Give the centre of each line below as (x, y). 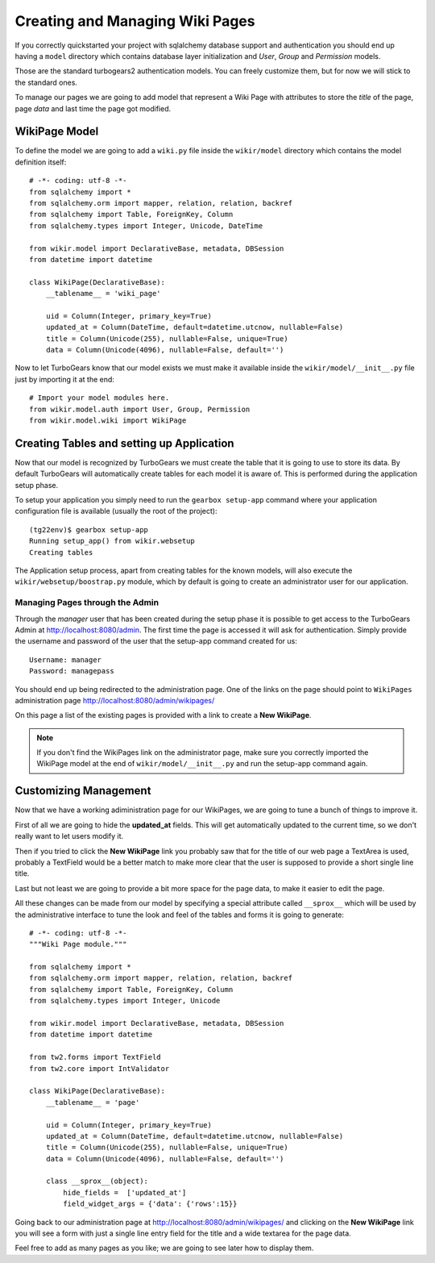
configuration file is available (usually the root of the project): (116, 511)
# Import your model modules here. (99, 398)
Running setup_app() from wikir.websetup (112, 541)
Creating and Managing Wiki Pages (135, 21)
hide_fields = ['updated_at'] (125, 1192)
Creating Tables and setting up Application (124, 443)
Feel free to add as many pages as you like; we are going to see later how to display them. (164, 1248)
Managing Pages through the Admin (87, 602)
